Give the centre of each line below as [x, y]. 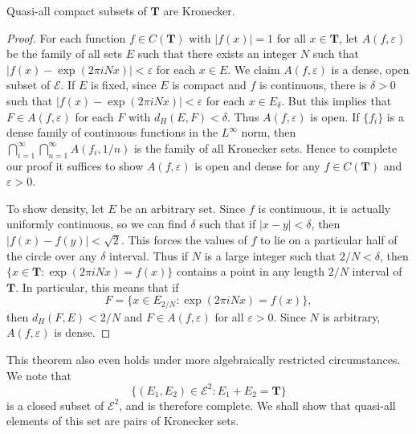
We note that [39, 375]
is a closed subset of [55, 405]
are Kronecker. [199, 10]
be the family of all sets [65, 53]
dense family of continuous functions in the [112, 132]
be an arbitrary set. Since [183, 208]
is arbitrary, [351, 316]
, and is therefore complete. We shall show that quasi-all [257, 405]
